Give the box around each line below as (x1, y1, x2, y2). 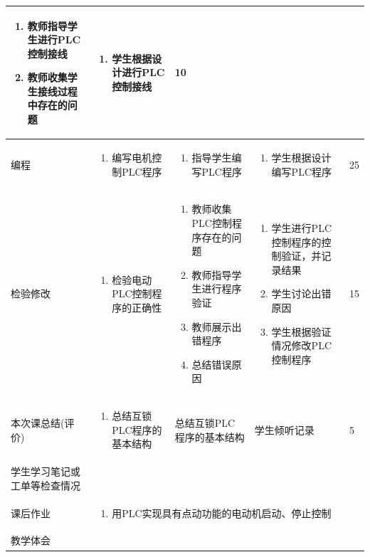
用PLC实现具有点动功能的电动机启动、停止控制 (112, 505, 332, 520)
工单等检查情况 (11, 477, 80, 492)
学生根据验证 (271, 324, 332, 339)
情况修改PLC (271, 338, 332, 353)
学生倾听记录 (254, 422, 314, 437)
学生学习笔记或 (11, 464, 80, 479)
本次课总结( (11, 415, 65, 430)
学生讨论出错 (271, 286, 332, 301)
